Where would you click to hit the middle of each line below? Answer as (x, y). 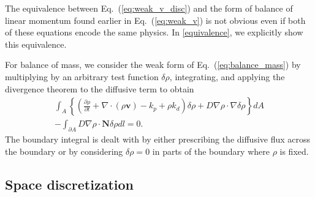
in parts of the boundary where (211, 151)
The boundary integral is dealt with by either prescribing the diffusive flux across (158, 139)
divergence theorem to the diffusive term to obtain (100, 88)
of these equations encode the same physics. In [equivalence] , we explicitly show (154, 32)
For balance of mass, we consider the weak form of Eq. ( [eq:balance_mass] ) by (153, 65)
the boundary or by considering (64, 151)
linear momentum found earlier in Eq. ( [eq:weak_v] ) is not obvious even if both (155, 20)
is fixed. (294, 151)
